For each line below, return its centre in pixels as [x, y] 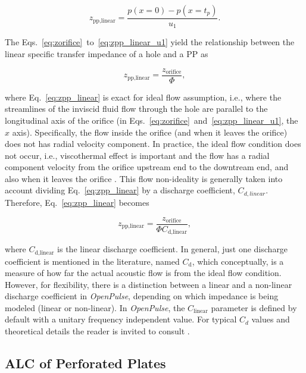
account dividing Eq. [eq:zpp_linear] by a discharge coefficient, [120, 190]
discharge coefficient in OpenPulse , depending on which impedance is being [142, 296]
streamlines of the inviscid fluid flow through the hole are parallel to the [136, 109]
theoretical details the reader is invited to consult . [97, 331]
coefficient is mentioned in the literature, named [92, 261]
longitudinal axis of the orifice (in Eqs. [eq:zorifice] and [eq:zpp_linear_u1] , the [152, 120]
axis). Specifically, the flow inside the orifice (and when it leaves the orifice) [150, 132]
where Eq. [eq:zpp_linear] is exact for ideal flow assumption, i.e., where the [143, 97]
